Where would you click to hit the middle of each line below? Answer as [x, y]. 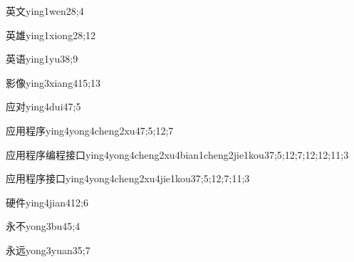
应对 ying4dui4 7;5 [43, 106]
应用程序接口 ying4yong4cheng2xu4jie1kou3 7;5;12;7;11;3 [128, 178]
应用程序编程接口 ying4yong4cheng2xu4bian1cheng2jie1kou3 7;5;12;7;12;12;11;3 [177, 154]
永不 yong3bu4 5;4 [43, 226]
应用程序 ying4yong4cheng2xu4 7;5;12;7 [90, 130]
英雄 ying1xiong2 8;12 [51, 35]
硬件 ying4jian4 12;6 [47, 202]
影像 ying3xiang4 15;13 [53, 82]
